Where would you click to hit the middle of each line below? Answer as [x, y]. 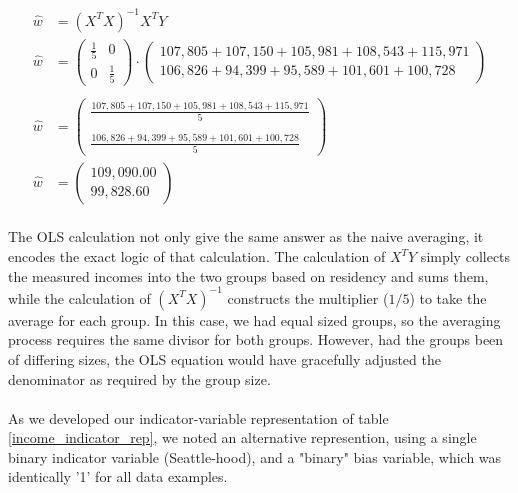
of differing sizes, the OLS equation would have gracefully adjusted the [224, 358]
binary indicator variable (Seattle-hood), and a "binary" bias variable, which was [255, 456]
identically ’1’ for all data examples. [118, 476]
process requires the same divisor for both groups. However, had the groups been [256, 339]
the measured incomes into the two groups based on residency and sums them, [248, 275]
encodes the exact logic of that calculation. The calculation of [197, 256]
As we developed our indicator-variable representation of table [198, 417]
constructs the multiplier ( [308, 297]
